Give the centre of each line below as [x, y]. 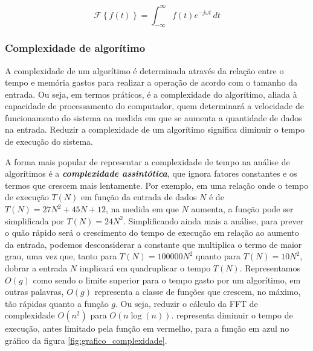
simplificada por [34, 220]
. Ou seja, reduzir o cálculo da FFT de [187, 303]
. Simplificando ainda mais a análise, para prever [213, 220]
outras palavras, [34, 292]
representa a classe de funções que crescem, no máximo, [198, 292]
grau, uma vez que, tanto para [61, 256]
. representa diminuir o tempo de [232, 315]
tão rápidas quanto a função [57, 303]
